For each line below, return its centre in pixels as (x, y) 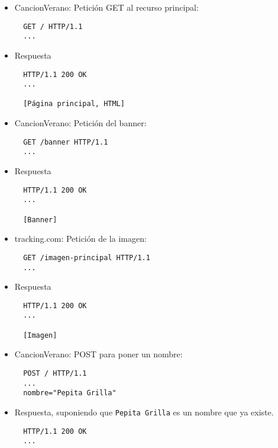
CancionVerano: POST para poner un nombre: (98, 354)
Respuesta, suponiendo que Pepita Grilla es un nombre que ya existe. (144, 412)
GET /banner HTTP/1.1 (66, 142)
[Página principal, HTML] (74, 104)
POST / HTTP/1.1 (55, 373)
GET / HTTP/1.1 (53, 26)
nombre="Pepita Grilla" (70, 393)
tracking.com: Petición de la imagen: (80, 239)
